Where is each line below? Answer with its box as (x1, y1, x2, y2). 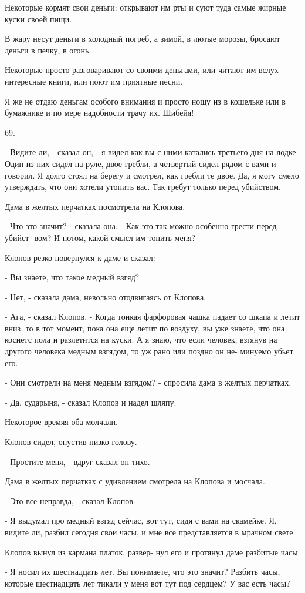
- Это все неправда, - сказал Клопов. (5, 494, 135, 507)
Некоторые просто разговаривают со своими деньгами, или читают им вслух (5, 63, 279, 76)
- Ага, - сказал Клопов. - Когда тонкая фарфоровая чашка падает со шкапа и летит (5, 310, 300, 323)
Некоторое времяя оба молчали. (5, 416, 118, 428)
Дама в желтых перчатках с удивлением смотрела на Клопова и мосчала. (5, 475, 265, 487)
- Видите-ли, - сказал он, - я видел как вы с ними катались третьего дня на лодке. (5, 146, 299, 158)
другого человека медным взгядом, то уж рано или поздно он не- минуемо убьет (5, 345, 293, 357)
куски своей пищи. (5, 12, 72, 25)
